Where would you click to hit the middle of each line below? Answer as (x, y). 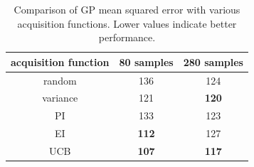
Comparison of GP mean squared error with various (127, 9)
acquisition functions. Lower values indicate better (127, 23)
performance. (127, 37)
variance (60, 98)
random (60, 80)
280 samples (213, 61)
